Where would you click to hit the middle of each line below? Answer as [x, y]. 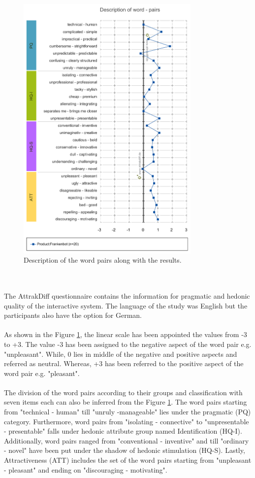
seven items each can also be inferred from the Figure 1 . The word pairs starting [126, 402]
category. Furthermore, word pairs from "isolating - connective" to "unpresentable [127, 421]
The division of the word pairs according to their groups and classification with [123, 392]
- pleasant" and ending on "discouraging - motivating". [86, 469]
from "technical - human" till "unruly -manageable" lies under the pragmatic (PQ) [127, 412]
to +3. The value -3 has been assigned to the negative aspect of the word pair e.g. [128, 344]
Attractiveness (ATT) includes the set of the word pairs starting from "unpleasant [128, 460]
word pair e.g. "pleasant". [42, 373]
